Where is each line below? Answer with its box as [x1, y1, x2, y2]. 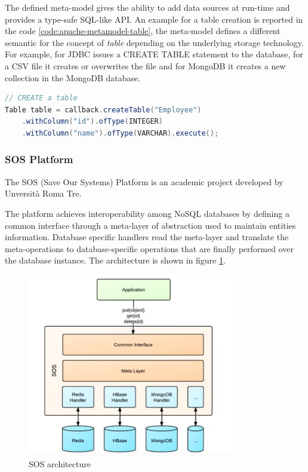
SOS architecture [29, 458, 91, 470]
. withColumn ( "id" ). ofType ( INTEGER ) [21, 117, 163, 126]
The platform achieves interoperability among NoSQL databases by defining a [5, 207, 289, 219]
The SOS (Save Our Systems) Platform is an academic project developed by [5, 175, 284, 188]
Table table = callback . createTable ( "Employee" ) [5, 105, 202, 114]
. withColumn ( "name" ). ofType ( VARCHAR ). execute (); [21, 128, 219, 137]
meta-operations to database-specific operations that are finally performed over [5, 242, 294, 255]
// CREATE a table [5, 94, 78, 103]
